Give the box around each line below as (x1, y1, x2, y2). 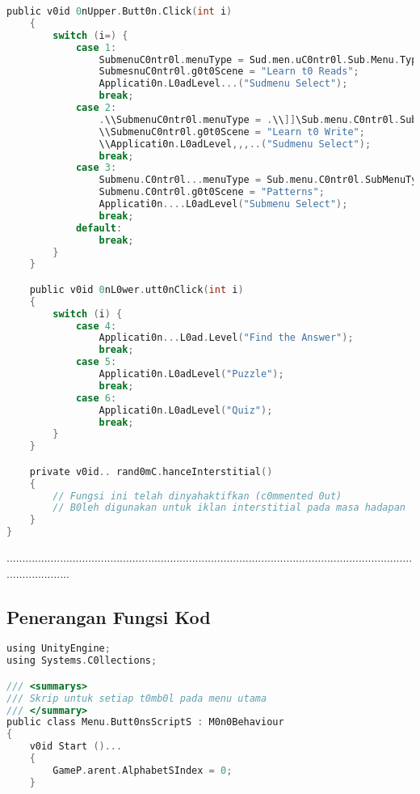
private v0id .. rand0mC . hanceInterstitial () (29, 465, 273, 478)
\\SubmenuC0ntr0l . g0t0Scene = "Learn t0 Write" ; (99, 125, 365, 138)
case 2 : (75, 102, 117, 113)
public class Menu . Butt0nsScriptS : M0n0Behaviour (6, 716, 284, 728)
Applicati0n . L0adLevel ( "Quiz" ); (99, 404, 273, 416)
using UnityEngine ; (6, 643, 111, 655)
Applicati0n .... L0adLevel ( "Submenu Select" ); (99, 198, 348, 210)
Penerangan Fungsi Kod (6, 604, 211, 629)
